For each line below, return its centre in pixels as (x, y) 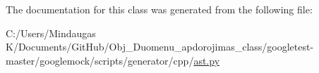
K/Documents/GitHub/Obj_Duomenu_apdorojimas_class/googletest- (160, 47)
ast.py (207, 60)
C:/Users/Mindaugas (51, 33)
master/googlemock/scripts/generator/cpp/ (100, 60)
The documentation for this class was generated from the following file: (159, 9)
